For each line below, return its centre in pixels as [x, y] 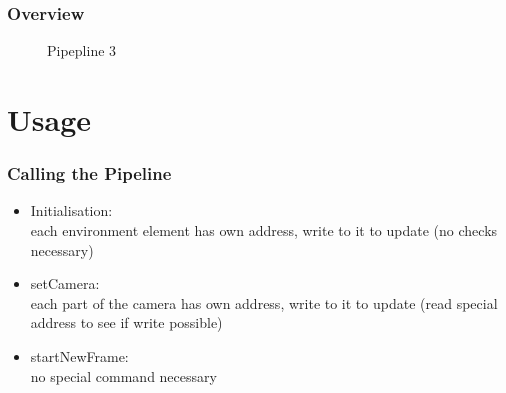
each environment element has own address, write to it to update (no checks [264, 230]
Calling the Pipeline [89, 173]
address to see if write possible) [126, 322]
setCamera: [65, 283]
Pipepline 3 [82, 50]
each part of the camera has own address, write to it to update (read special [264, 302]
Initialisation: [71, 210]
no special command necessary [123, 375]
